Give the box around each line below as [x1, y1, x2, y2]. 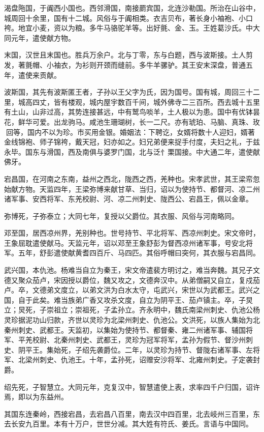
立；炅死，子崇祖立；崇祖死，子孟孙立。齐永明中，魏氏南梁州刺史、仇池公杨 [4, 304, 260, 315]
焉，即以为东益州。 [4, 391, 68, 402]
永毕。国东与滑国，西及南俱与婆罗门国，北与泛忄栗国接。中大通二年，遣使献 [4, 146, 260, 157]
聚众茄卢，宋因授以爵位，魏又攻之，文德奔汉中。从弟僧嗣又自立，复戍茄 [18, 274, 260, 285]
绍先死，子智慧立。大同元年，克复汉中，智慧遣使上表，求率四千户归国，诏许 [4, 381, 260, 392]
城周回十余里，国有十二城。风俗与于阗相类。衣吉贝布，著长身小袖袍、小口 [4, 12, 253, 23]
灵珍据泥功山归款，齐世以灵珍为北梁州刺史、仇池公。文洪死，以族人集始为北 [4, 314, 260, 325]
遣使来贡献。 [18, 69, 61, 80]
